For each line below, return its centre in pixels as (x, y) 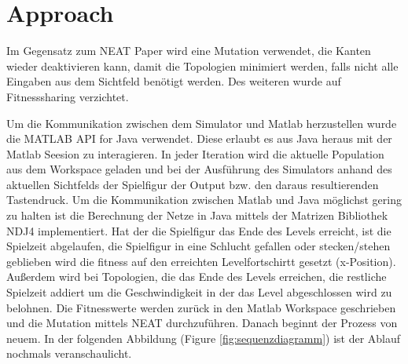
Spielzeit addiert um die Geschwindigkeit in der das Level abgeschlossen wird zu (199, 292)
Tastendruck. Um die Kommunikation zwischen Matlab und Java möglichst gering (204, 200)
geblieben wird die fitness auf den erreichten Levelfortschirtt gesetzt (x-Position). (201, 261)
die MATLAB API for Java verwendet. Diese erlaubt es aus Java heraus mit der (199, 138)
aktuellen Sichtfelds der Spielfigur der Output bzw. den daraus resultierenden (193, 184)
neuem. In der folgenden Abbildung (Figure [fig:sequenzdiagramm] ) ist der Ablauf (204, 338)
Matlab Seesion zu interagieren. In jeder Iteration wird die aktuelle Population (195, 153)
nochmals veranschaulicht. (69, 353)
